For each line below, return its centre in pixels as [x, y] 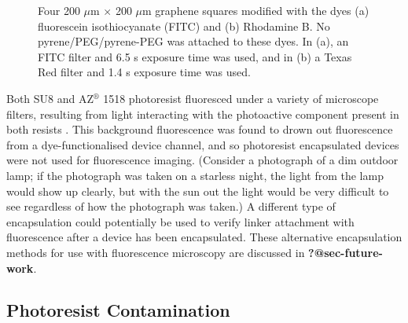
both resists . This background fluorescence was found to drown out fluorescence [200, 129]
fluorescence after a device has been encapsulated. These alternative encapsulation [204, 237]
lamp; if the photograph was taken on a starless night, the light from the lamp [195, 175]
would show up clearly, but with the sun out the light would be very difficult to [198, 191]
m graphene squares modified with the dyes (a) [256, 10]
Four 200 [59, 10]
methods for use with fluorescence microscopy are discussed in [156, 252]
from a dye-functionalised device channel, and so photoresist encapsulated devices [203, 144]
